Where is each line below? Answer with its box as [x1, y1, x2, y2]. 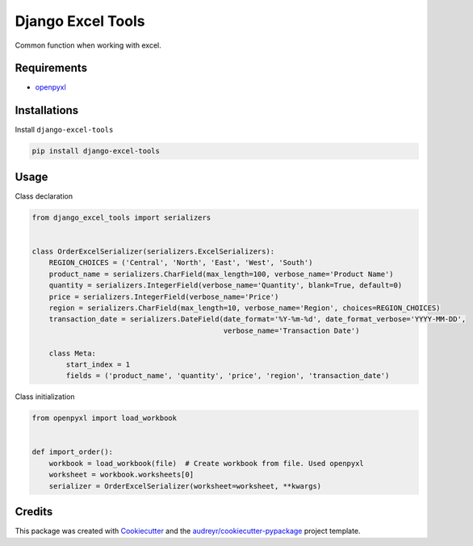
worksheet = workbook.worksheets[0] [48, 470, 194, 480]
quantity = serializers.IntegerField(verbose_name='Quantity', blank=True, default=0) [48, 281, 403, 290]
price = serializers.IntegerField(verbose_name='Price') [48, 292, 279, 301]
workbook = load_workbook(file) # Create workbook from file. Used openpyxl [48, 459, 365, 468]
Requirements [15, 61, 88, 75]
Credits [15, 505, 53, 519]
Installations [15, 103, 79, 117]
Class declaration [15, 191, 73, 201]
